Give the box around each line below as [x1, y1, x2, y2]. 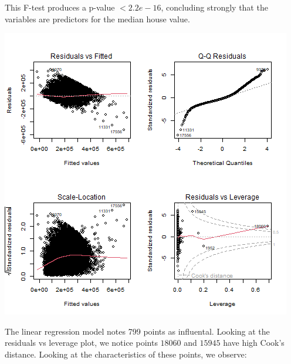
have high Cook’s [223, 336, 285, 349]
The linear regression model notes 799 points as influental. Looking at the [5, 325, 270, 337]
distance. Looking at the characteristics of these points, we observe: [5, 348, 247, 360]
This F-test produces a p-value [5, 1, 115, 13]
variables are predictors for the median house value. [5, 12, 190, 25]
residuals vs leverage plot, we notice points [5, 336, 158, 349]
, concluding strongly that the [161, 1, 268, 13]
